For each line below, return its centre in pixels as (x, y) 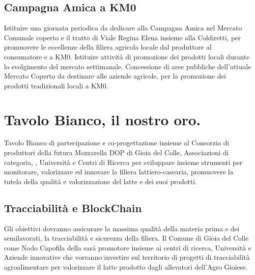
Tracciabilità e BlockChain (73, 207)
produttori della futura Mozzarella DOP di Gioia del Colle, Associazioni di (116, 152)
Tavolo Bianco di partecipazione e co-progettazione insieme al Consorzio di (117, 143)
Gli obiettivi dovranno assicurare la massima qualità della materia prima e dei (122, 228)
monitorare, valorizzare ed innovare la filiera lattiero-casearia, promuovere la (119, 172)
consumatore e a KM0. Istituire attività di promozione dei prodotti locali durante (127, 56)
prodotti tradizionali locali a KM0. (56, 85)
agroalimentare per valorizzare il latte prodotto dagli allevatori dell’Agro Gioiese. (126, 267)
